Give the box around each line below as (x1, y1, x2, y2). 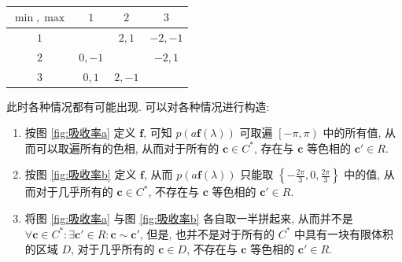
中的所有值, (323, 124, 382, 141)
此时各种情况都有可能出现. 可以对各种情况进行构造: (6, 98, 270, 114)
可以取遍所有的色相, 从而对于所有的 (35, 139, 219, 156)
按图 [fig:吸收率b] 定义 (24, 166, 137, 183)
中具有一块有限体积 (293, 225, 393, 242)
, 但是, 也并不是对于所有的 (139, 225, 275, 242)
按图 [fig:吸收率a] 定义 (24, 124, 136, 141)
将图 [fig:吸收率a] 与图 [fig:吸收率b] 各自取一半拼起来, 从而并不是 (24, 210, 353, 226)
